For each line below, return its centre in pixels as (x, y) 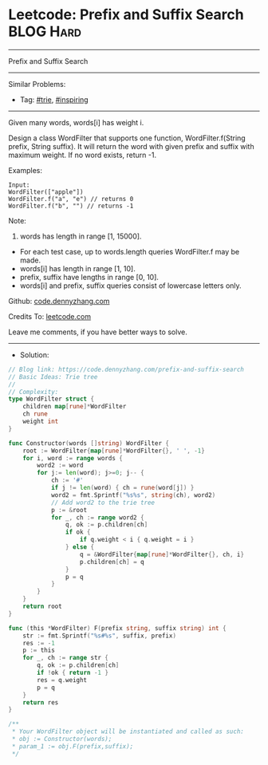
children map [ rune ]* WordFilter (75, 407)
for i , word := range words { (73, 458)
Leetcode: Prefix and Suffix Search (126, 15)
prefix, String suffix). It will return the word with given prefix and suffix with (131, 146)
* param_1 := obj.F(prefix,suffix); (73, 746)
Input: (19, 185)
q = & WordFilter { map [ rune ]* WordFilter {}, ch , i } (162, 554)
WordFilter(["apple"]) (46, 192)
